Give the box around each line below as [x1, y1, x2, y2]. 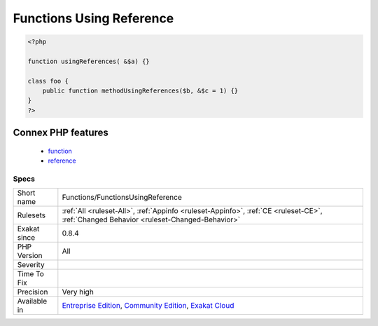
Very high [62, 287, 94, 297]
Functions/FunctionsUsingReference [62, 193, 182, 203]
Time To [17, 269, 45, 279]
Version [17, 251, 43, 261]
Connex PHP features [13, 127, 108, 139]
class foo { [27, 77, 69, 85]
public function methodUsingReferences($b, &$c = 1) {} [42, 87, 239, 95]
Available [17, 297, 48, 306]
